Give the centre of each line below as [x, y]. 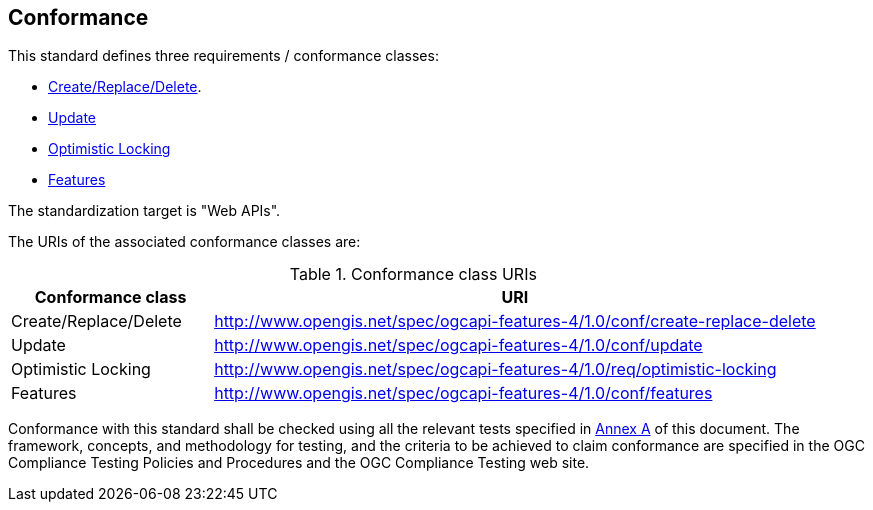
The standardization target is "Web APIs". [144, 211]
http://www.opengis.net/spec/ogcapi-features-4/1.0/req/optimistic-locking [495, 369]
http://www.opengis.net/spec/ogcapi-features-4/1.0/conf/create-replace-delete [515, 321]
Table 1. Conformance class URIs [413, 274]
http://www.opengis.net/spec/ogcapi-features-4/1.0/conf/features [463, 393]
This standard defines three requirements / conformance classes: [223, 56]
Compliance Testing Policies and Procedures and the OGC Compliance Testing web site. [299, 463]
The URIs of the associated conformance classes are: [184, 242]
